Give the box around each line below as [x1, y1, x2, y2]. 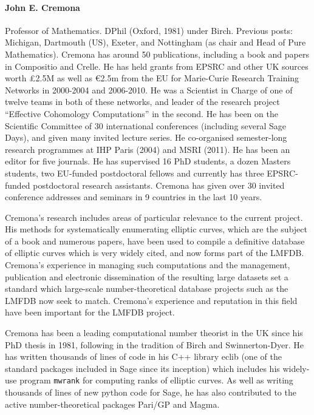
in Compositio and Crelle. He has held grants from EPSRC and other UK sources [5, 59, 309, 72]
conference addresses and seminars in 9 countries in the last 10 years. [5, 191, 262, 203]
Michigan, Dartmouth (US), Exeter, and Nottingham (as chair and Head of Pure [5, 36, 306, 49]
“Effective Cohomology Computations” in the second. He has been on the [5, 107, 278, 120]
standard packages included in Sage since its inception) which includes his [5, 362, 280, 374]
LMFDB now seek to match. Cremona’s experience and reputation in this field [5, 294, 298, 306]
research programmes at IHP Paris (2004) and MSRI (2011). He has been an [5, 143, 290, 155]
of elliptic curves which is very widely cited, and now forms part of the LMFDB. [5, 246, 304, 259]
